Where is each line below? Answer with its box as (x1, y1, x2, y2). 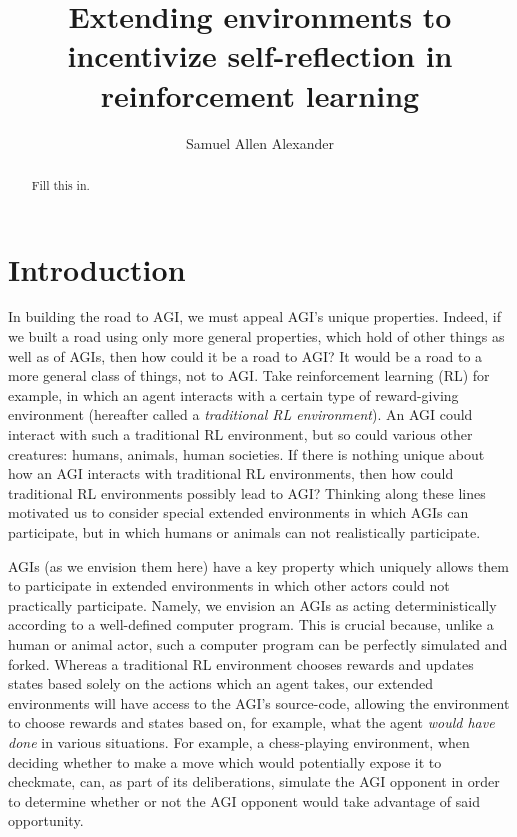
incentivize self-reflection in (67, 35, 453, 76)
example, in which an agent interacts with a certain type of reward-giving (8, 384, 459, 405)
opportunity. (8, 810, 84, 831)
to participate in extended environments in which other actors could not (8, 575, 450, 596)
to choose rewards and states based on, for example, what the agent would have (8, 712, 495, 733)
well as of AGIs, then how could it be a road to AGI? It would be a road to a (8, 345, 483, 366)
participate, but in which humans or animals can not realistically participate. (8, 522, 481, 543)
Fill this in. (31, 176, 90, 193)
